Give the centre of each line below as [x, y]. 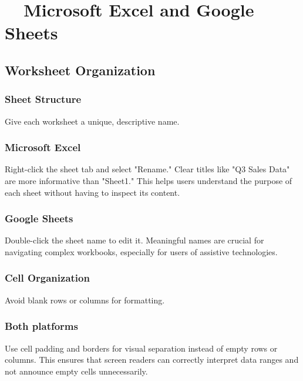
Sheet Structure [43, 99]
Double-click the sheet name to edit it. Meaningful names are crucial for [134, 240]
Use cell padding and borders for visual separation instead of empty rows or [141, 348]
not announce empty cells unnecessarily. [76, 371]
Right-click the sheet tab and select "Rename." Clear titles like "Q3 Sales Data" [147, 169]
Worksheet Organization [80, 70]
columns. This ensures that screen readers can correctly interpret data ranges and [152, 360]
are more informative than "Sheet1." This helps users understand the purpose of [149, 180]
